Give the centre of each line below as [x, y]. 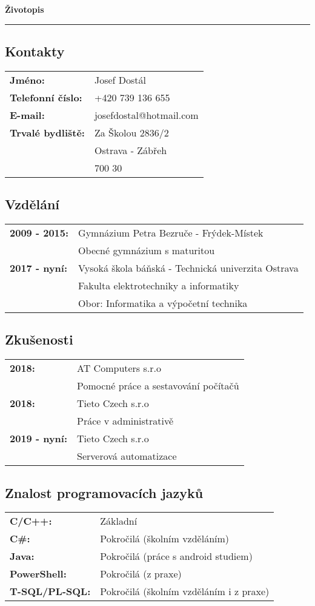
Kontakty [35, 51]
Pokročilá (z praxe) [141, 574]
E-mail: [27, 115]
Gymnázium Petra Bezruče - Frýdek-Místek [171, 233]
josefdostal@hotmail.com [146, 115]
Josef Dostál [120, 79]
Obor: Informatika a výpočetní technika [163, 303]
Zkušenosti [39, 339]
